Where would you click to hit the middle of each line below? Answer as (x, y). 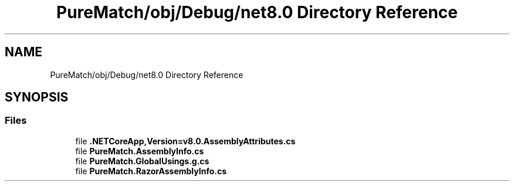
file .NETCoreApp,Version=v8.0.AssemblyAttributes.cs (185, 141)
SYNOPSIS (37, 97)
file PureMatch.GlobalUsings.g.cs (142, 161)
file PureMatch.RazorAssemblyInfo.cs (151, 171)
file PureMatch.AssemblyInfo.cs (140, 151)
